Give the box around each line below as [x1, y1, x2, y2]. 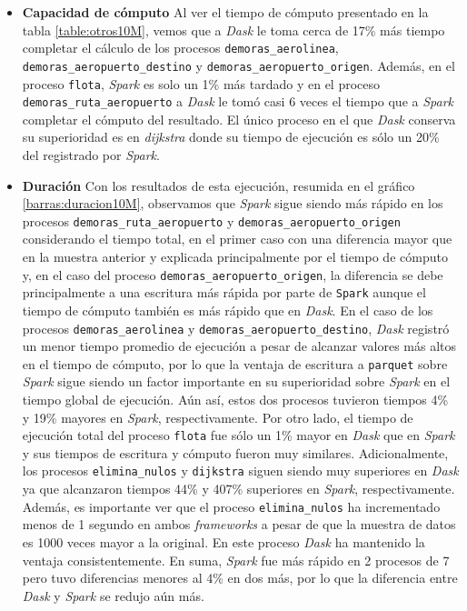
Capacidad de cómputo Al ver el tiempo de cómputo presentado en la [22, 3, 429, 21]
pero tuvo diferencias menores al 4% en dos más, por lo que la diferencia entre [22, 568, 458, 587]
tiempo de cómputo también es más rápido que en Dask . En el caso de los [22, 300, 433, 319]
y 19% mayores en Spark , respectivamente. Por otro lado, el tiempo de [22, 407, 413, 426]
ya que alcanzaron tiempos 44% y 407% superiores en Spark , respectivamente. [22, 479, 455, 498]
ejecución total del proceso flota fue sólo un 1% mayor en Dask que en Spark [22, 426, 455, 445]
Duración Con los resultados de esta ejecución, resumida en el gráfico [22, 175, 415, 195]
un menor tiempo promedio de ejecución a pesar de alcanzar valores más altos [22, 336, 457, 356]
